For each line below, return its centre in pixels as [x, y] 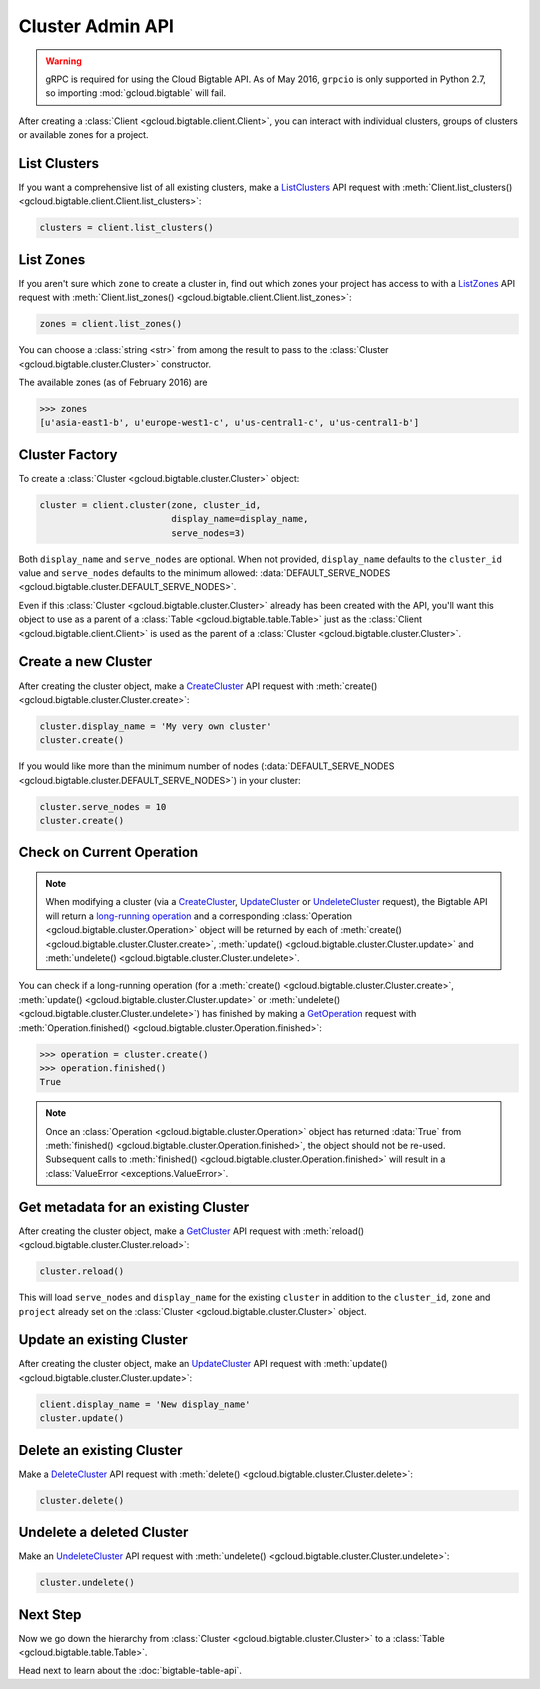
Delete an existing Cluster [101, 1450]
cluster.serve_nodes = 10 [103, 806]
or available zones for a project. [83, 135]
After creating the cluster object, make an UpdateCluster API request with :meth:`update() [203, 1364]
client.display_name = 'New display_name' [145, 1404]
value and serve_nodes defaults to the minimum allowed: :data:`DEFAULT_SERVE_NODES [204, 573]
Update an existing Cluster [103, 1340]
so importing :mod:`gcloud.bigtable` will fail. [136, 93]
